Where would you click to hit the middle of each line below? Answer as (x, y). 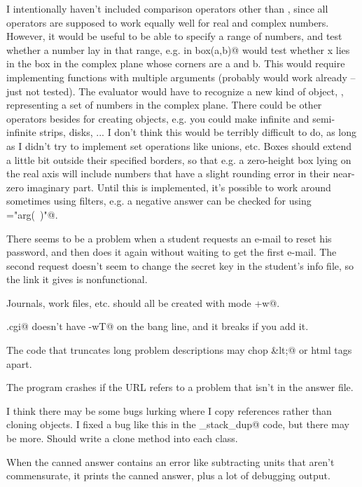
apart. (19, 363)
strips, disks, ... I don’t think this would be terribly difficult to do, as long (198, 132)
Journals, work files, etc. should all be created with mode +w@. (143, 302)
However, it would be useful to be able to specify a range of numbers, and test (174, 36)
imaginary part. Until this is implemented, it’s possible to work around (179, 187)
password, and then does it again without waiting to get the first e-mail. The (172, 252)
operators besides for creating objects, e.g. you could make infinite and (158, 118)
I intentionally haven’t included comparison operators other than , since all (167, 8)
